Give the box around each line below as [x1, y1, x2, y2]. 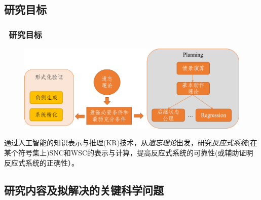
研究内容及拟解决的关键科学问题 [4, 182, 164, 197]
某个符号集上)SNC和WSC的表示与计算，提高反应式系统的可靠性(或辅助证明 [4, 147, 253, 157]
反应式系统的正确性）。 [4, 157, 79, 168]
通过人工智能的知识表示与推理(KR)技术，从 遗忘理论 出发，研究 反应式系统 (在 [4, 137, 257, 148]
